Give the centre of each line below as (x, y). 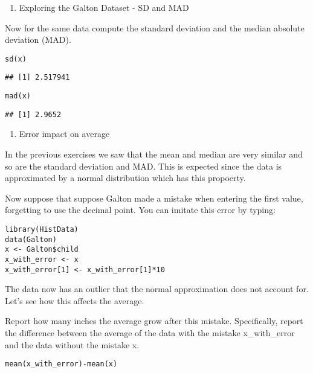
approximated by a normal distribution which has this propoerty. (125, 178)
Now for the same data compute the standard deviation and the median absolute (155, 27)
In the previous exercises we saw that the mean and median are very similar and (154, 154)
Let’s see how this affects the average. (75, 300)
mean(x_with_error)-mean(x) (61, 364)
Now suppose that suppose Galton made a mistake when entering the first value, (154, 198)
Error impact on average (64, 134)
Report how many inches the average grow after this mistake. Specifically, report (154, 321)
